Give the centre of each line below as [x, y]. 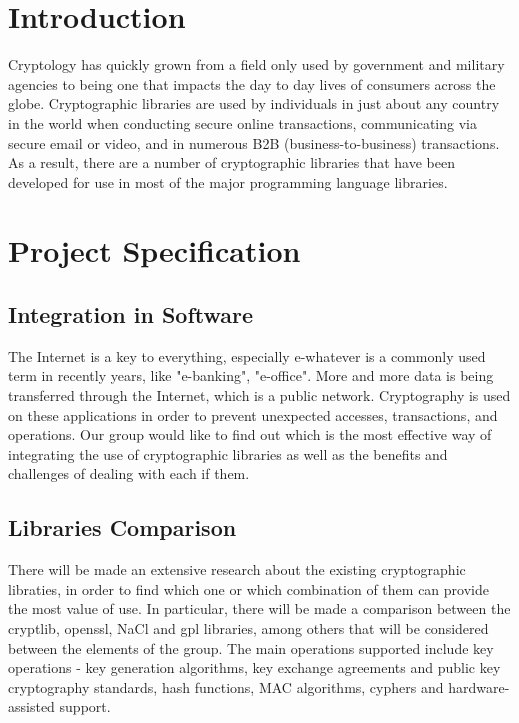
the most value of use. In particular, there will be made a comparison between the [259, 608]
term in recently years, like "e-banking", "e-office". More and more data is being [251, 375]
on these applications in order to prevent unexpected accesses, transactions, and [253, 414]
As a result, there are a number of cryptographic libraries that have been [231, 162]
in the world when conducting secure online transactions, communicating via [242, 122]
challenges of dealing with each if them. [129, 473]
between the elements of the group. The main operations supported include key [251, 647]
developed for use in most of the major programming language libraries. [228, 181]
